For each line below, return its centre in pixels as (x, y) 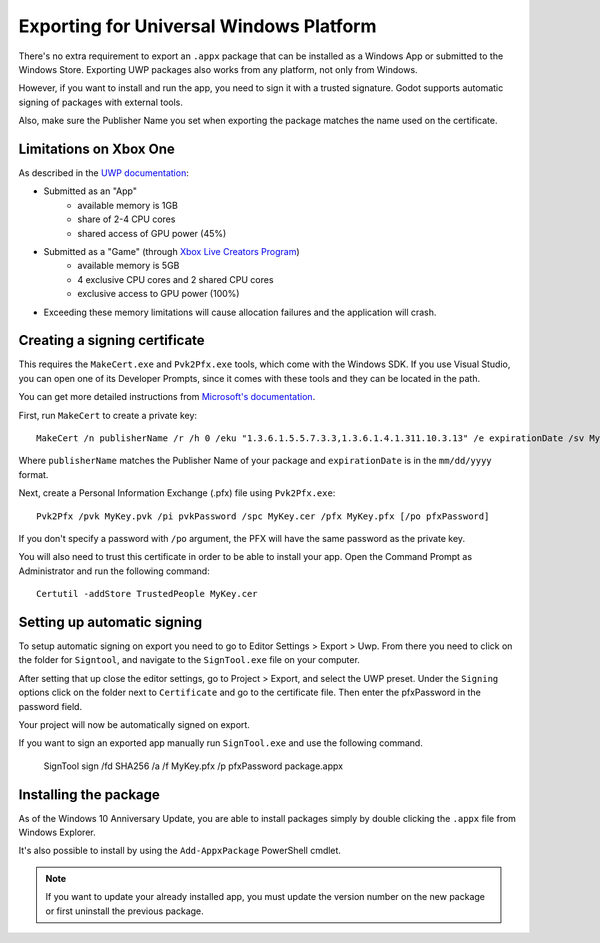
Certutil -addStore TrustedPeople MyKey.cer (147, 594)
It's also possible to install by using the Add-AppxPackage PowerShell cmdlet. (180, 851)
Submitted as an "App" (90, 191)
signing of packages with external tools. (101, 102)
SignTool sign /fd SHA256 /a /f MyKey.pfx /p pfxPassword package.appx (193, 766)
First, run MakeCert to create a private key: (108, 415)
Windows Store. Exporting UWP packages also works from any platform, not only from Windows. (218, 69)
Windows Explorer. (57, 832)
